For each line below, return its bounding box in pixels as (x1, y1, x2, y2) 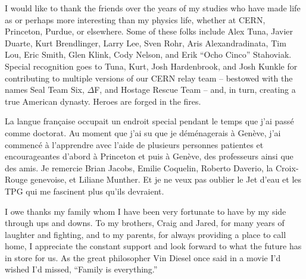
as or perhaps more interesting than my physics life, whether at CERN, (5, 13, 266, 26)
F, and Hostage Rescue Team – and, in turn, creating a (94, 83, 296, 96)
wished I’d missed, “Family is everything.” (5, 263, 158, 275)
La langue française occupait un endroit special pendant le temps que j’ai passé (5, 115, 294, 127)
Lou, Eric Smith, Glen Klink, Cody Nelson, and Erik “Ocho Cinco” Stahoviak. (5, 48, 292, 61)
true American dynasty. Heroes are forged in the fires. (5, 95, 201, 107)
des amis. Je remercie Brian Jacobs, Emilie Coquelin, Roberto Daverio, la (5, 161, 273, 174)
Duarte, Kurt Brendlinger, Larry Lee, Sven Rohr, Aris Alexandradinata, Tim (5, 36, 286, 49)
